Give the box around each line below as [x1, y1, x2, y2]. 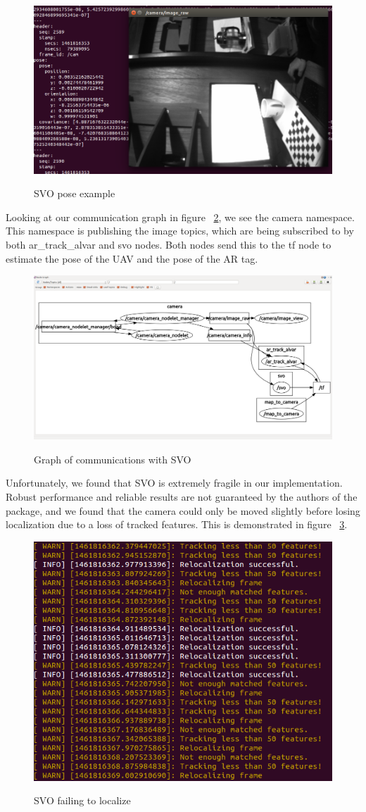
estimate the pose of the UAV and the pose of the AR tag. [6, 251, 258, 266]
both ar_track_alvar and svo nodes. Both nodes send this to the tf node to [6, 237, 332, 251]
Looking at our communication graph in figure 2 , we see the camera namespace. [6, 209, 355, 224]
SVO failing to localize [34, 793, 131, 808]
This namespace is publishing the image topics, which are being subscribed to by [6, 223, 354, 238]
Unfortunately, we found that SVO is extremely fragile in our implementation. [6, 475, 343, 490]
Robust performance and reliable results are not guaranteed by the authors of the [6, 489, 358, 504]
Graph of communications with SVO [34, 451, 191, 466]
